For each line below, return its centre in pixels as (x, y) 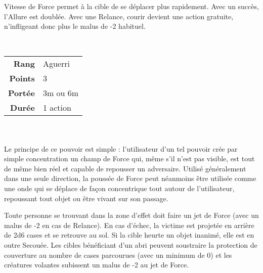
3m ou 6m (61, 93)
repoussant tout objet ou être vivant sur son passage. (86, 198)
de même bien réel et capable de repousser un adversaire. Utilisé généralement (125, 168)
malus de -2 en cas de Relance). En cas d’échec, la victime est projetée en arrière (129, 225)
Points (22, 78)
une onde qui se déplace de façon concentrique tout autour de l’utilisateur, (119, 188)
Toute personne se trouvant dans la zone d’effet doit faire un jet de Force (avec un (131, 215)
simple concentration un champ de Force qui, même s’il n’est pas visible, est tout (129, 158)
